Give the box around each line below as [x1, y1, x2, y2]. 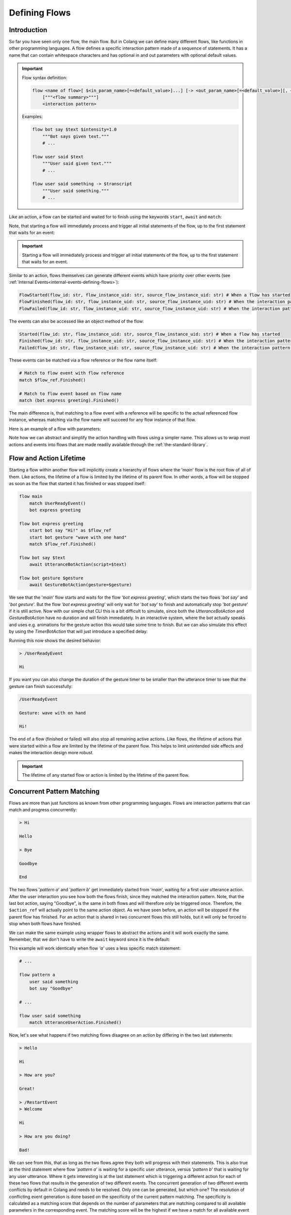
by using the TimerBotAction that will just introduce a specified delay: [9, 628, 148, 634]
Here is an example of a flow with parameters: [9, 426, 101, 432]
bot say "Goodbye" [29, 986, 73, 991]
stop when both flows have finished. [9, 921, 82, 927]
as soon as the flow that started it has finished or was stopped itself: [9, 481, 145, 486]
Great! [19, 1086, 35, 1092]
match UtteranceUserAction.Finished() [29, 1020, 122, 1025]
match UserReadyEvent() [29, 501, 86, 506]
